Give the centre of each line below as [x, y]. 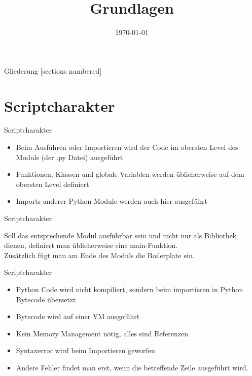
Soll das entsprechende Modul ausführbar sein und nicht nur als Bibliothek [120, 235]
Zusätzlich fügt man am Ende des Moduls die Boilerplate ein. [99, 255]
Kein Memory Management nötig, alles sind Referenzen [102, 333]
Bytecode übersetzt [46, 299]
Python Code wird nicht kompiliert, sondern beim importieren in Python [130, 289]
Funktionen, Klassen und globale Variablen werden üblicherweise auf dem [130, 174]
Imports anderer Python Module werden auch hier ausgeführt [112, 201]
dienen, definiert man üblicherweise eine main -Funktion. [91, 245]
